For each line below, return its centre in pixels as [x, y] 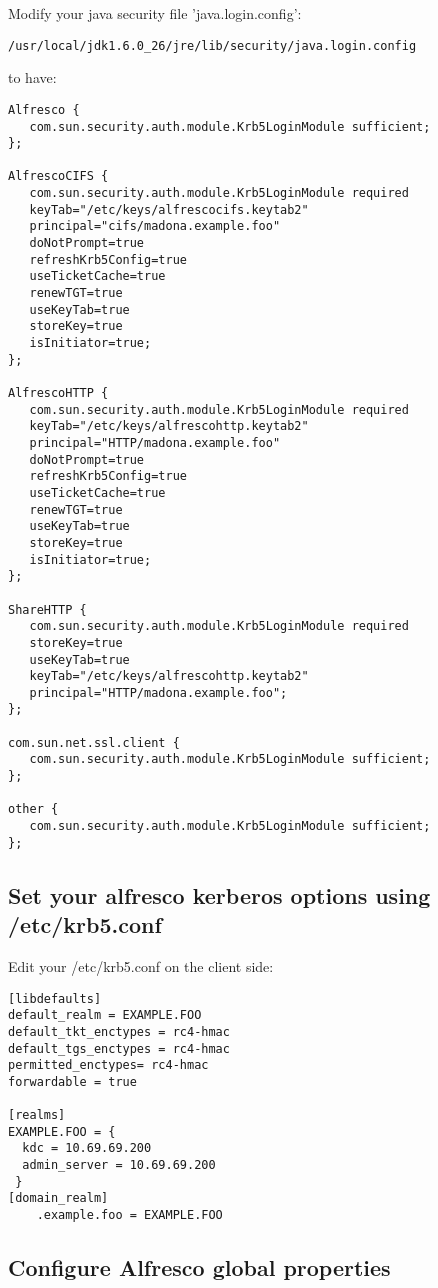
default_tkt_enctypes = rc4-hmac [119, 1031]
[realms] [37, 1115]
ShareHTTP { [47, 609]
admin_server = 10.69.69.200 [119, 1165]
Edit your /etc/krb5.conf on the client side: [141, 965]
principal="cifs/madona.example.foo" [155, 226]
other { [33, 809]
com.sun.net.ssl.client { [94, 742]
